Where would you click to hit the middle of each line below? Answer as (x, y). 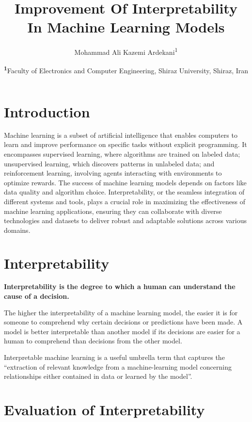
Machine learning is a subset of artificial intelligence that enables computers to (121, 135)
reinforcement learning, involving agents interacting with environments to (113, 173)
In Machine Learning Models (126, 27)
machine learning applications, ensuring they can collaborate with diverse (113, 211)
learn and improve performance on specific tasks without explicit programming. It (126, 144)
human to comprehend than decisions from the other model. (93, 341)
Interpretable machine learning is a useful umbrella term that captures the (114, 357)
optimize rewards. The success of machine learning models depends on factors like (125, 182)
